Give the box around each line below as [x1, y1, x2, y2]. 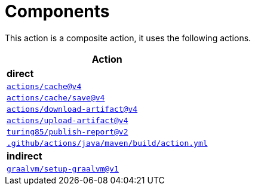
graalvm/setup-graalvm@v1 [7, 164, 119, 173]
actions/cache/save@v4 [7, 93, 105, 102]
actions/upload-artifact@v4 [7, 115, 128, 125]
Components [5, 1, 110, 22]
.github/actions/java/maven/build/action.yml [7, 138, 208, 148]
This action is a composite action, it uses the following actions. [5, 32, 251, 43]
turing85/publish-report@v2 [7, 127, 128, 136]
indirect [7, 149, 42, 162]
